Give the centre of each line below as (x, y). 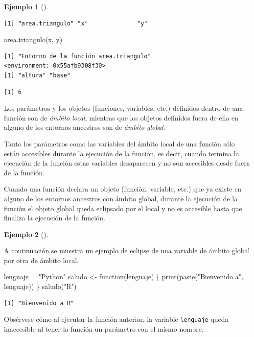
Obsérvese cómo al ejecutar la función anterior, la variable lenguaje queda (116, 319)
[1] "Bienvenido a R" (39, 303)
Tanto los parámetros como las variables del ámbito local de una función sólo (119, 143)
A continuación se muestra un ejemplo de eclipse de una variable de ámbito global (127, 251)
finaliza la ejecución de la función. (55, 218)
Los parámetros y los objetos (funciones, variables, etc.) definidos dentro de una (124, 108)
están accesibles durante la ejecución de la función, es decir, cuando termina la (122, 153)
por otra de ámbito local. (41, 260)
